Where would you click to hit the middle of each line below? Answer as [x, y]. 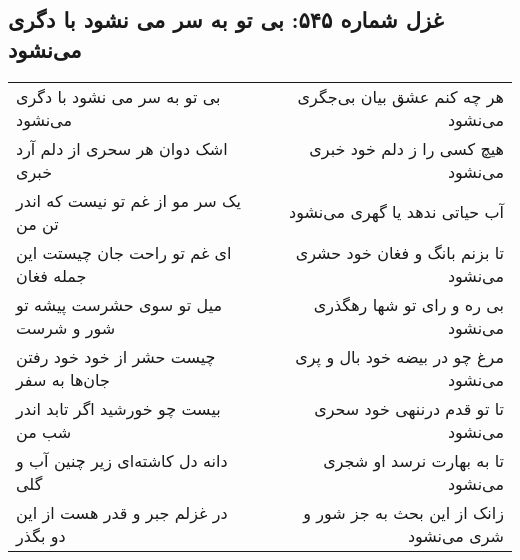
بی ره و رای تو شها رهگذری [408, 304]
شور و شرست [66, 327]
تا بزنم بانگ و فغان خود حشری [399, 252]
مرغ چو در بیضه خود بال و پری [399, 356]
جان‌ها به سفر [63, 379]
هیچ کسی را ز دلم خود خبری [406, 148]
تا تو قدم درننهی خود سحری [409, 408]
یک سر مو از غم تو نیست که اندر [128, 200]
